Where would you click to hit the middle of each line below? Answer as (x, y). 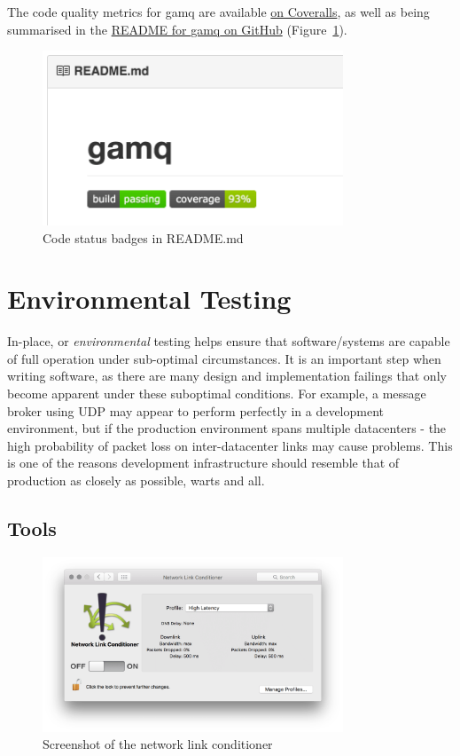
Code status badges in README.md (143, 237)
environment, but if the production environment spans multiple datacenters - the (227, 428)
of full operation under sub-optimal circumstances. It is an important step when (224, 358)
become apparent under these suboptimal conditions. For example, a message (217, 394)
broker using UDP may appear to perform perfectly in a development (195, 410)
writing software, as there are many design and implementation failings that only (227, 376)
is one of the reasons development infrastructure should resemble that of (203, 463)
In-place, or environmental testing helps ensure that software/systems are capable (229, 341)
